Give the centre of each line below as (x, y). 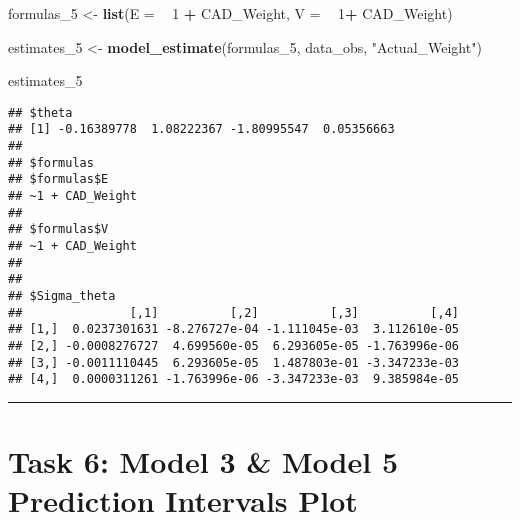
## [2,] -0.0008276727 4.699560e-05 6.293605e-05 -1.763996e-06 (234, 345)
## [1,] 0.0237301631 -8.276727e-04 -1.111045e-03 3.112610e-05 (234, 329)
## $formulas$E (58, 179)
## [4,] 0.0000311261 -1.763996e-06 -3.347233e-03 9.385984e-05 (234, 379)
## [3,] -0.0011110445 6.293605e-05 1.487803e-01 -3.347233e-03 (234, 362)
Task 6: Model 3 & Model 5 (203, 461)
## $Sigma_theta (62, 296)
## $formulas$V (58, 229)
